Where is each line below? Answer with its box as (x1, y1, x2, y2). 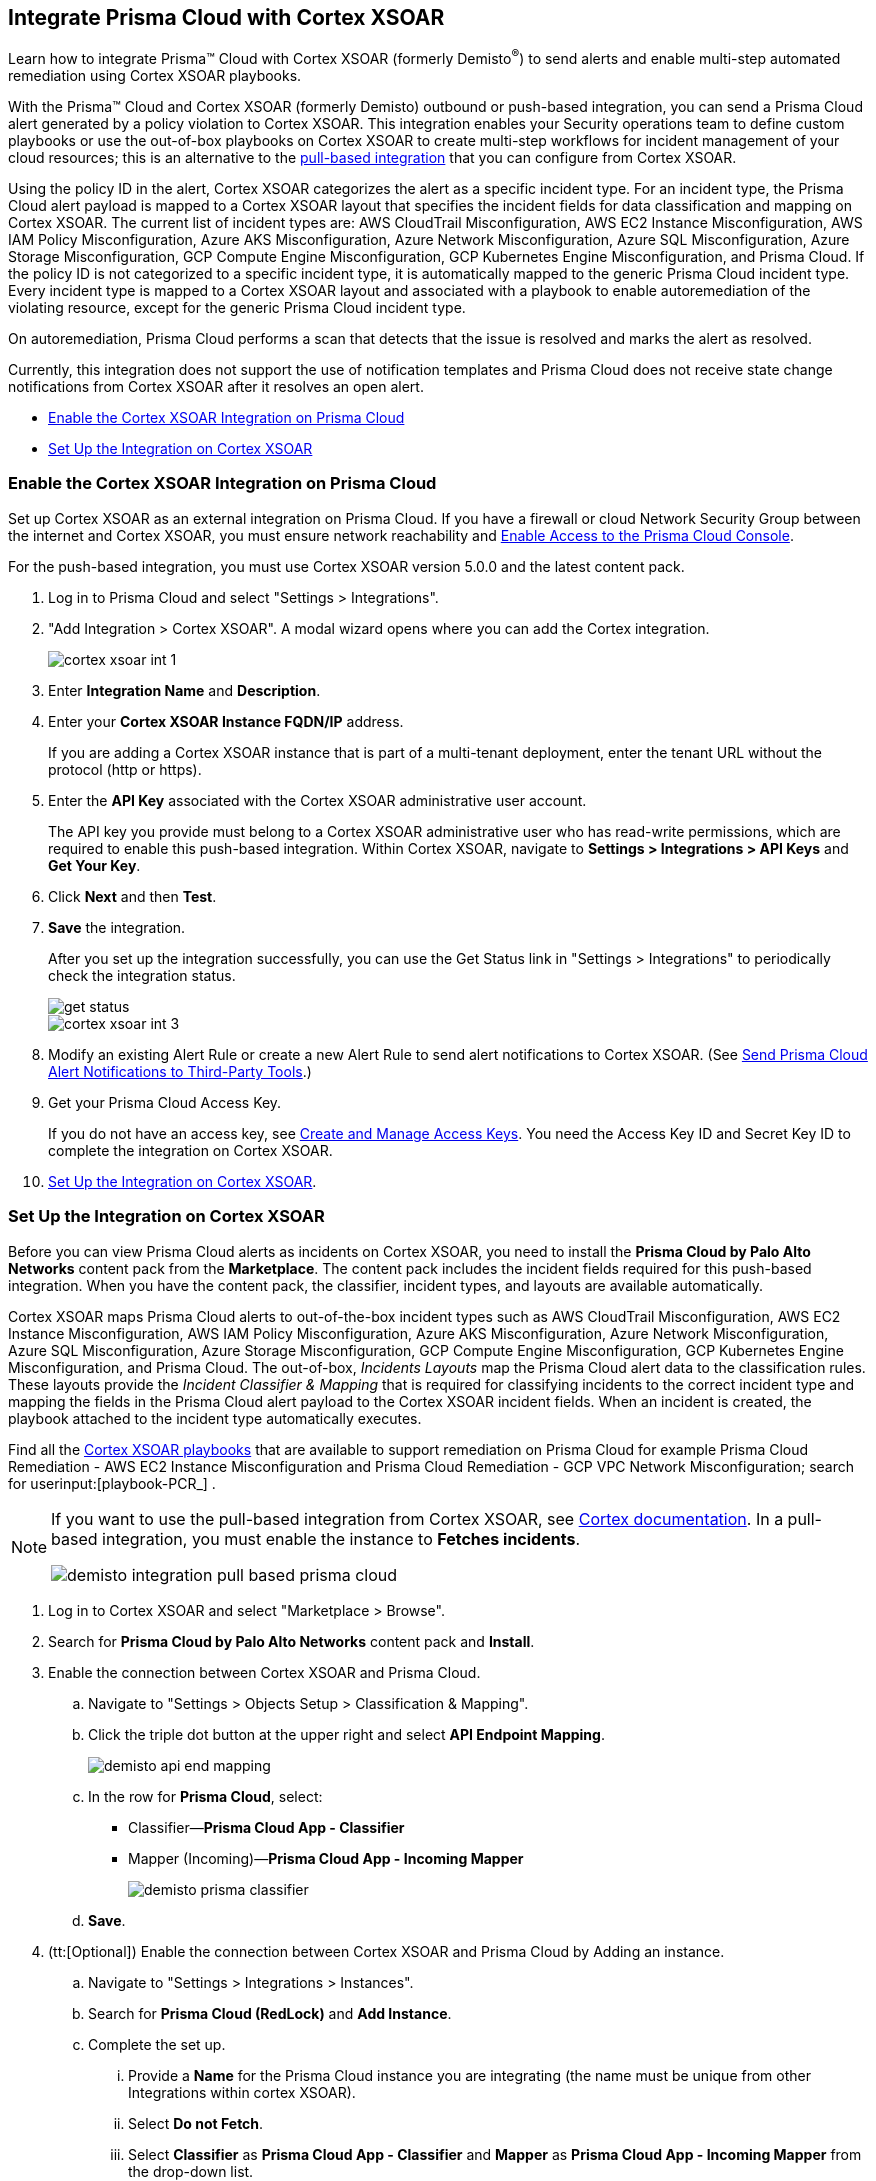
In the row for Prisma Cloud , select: (88, 1787, 323, 1805)
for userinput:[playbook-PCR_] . (8, 1474, 216, 1492)
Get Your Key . (48, 856, 141, 874)
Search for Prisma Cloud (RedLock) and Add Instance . (88, 2004, 452, 2022)
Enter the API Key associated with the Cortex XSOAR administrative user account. (48, 791, 587, 809)
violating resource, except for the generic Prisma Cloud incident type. (8, 299, 466, 317)
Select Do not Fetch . (128, 2114, 264, 2132)
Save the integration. (48, 918, 186, 936)
